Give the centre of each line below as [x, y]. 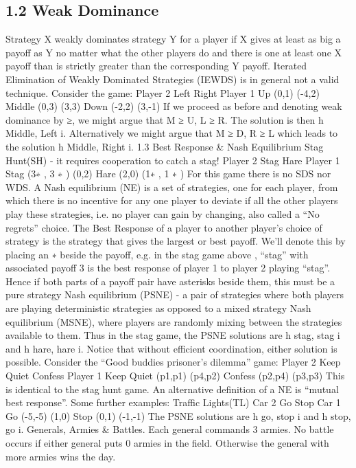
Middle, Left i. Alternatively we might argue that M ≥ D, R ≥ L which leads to [172, 133]
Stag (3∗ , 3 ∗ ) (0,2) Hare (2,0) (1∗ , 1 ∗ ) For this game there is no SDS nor [168, 174]
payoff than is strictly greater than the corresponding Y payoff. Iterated [156, 66]
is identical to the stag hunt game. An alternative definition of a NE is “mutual [172, 389]
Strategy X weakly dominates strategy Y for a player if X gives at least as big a [173, 39]
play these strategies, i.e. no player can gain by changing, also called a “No [163, 213]
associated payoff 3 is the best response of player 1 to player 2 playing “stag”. [168, 268]
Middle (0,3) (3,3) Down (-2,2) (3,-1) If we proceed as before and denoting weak [174, 106]
